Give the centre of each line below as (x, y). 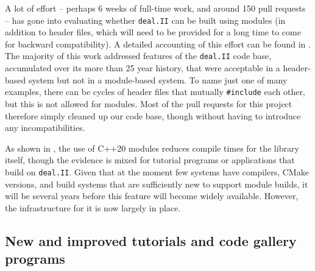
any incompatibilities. (45, 128)
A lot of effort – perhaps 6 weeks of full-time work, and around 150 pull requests (155, 8)
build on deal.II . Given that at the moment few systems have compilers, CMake (157, 171)
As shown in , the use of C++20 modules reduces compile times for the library (152, 148)
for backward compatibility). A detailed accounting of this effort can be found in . (158, 44)
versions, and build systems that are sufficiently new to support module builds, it (157, 184)
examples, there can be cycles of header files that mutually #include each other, (155, 92)
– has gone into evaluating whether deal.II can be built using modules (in (145, 20)
